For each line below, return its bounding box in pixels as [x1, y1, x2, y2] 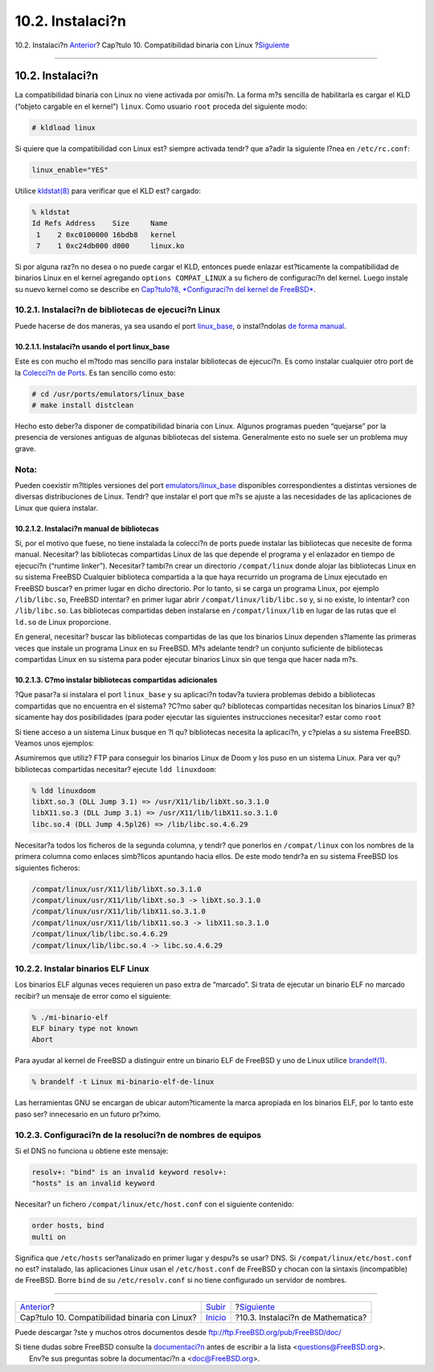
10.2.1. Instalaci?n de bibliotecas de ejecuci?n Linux [14, 304, 221, 315]
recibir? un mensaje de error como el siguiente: [14, 991, 172, 1000]
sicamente [14, 713, 50, 722]
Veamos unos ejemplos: [14, 738, 95, 748]
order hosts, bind [31, 1221, 104, 1230]
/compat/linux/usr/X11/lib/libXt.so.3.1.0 [31, 885, 202, 893]
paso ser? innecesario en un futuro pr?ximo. [14, 1109, 162, 1119]
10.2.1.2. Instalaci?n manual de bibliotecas [14, 524, 160, 533]
